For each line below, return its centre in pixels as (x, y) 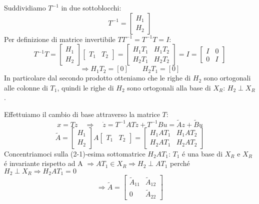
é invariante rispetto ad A (43, 163)
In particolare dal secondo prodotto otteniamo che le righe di (97, 78)
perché (180, 163)
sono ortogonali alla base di (169, 87)
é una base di (202, 153)
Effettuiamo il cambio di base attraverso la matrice (82, 114)
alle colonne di (26, 87)
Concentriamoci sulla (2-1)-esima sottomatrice (75, 153)
